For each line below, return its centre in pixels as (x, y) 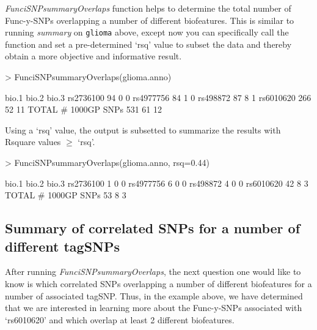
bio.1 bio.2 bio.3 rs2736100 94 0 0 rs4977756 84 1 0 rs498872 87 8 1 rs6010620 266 (158, 97)
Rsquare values (33, 142)
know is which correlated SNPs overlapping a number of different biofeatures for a (158, 283)
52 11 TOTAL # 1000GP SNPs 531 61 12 (84, 109)
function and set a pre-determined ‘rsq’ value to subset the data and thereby (148, 44)
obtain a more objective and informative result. (93, 56)
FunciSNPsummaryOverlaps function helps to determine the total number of (148, 8)
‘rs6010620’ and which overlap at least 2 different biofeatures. (120, 319)
